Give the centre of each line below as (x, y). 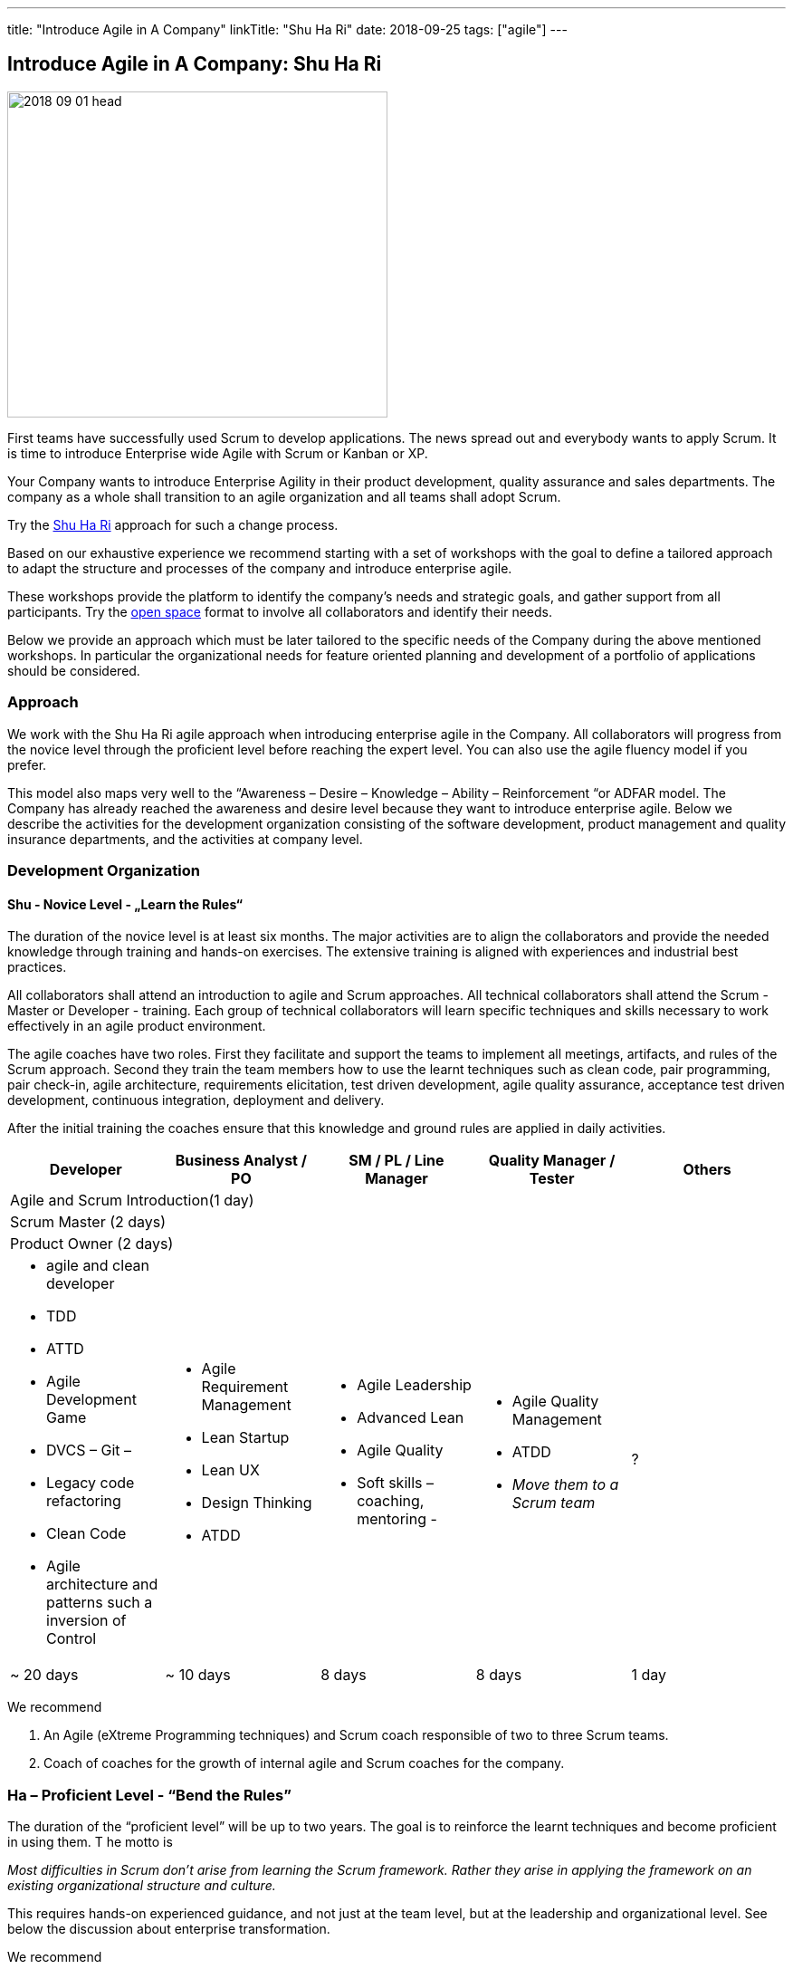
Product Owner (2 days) (92, 1244)
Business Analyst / (241, 1161)
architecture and (102, 1585)
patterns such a (100, 1603)
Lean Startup (245, 1438)
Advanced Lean (411, 1418)
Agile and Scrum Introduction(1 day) (132, 1201)
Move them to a (565, 1485)
